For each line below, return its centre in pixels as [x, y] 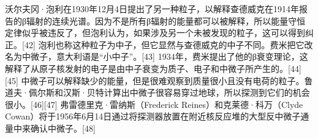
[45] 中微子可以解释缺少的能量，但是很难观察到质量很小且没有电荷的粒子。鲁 [159, 80]
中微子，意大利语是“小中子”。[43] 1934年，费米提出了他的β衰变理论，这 [165, 56]
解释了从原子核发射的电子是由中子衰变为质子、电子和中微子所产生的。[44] [153, 68]
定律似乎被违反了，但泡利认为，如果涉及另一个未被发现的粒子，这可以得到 [155, 33]
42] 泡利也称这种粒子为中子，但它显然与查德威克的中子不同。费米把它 [164, 44]
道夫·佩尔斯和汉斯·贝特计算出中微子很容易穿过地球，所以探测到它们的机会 [157, 92]
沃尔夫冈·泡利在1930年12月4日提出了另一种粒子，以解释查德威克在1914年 [152, 9]
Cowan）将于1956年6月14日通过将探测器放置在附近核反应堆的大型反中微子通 [157, 116]
